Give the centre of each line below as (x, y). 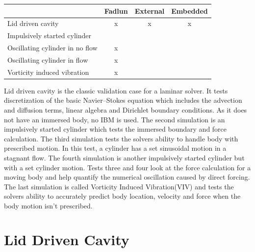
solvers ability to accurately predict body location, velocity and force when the (122, 196)
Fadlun (116, 11)
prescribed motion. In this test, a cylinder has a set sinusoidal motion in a (115, 148)
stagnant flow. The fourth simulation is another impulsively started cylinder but (124, 157)
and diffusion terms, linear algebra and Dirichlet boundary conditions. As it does (126, 110)
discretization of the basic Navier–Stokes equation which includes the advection (123, 100)
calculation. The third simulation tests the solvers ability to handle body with (121, 138)
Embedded (190, 11)
